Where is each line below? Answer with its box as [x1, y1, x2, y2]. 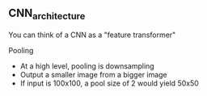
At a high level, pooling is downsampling [19, 61, 155, 71]
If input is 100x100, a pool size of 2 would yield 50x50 [19, 78, 200, 88]
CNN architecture [8, 6, 86, 23]
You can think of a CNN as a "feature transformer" [8, 30, 176, 40]
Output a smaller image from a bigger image [19, 70, 167, 79]
